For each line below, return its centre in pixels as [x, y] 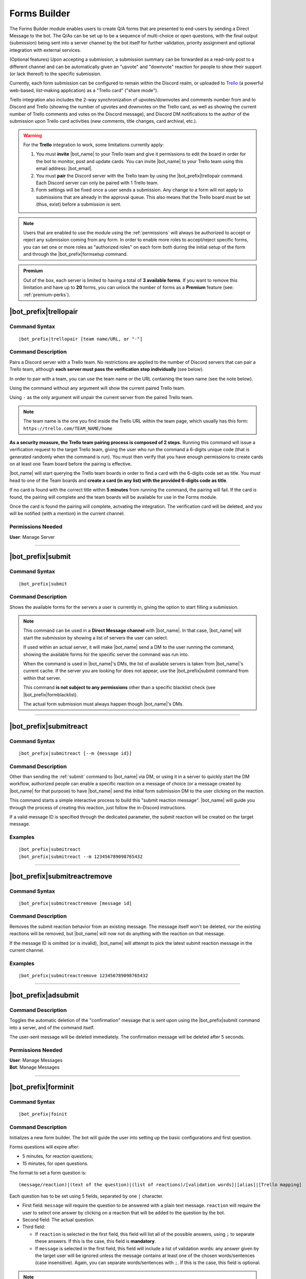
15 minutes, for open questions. [56, 1163]
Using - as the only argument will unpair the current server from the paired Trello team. [102, 398]
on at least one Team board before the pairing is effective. [71, 464]
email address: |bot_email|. [64, 168]
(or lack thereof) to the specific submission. [56, 74]
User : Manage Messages [36, 1060]
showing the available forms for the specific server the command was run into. [106, 654]
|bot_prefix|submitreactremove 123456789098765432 [83, 975]
